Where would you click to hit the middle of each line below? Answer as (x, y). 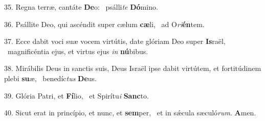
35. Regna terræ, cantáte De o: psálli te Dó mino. (81, 7)
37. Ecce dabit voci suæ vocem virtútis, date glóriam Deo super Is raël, (115, 41)
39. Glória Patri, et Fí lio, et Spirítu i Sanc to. (76, 95)
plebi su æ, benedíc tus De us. (51, 78)
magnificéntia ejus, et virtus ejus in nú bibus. (78, 51)
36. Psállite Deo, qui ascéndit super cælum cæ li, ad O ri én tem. (104, 24)
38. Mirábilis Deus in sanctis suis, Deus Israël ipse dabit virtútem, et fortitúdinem (133, 68)
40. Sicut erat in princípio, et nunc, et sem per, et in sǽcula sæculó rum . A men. (130, 113)
